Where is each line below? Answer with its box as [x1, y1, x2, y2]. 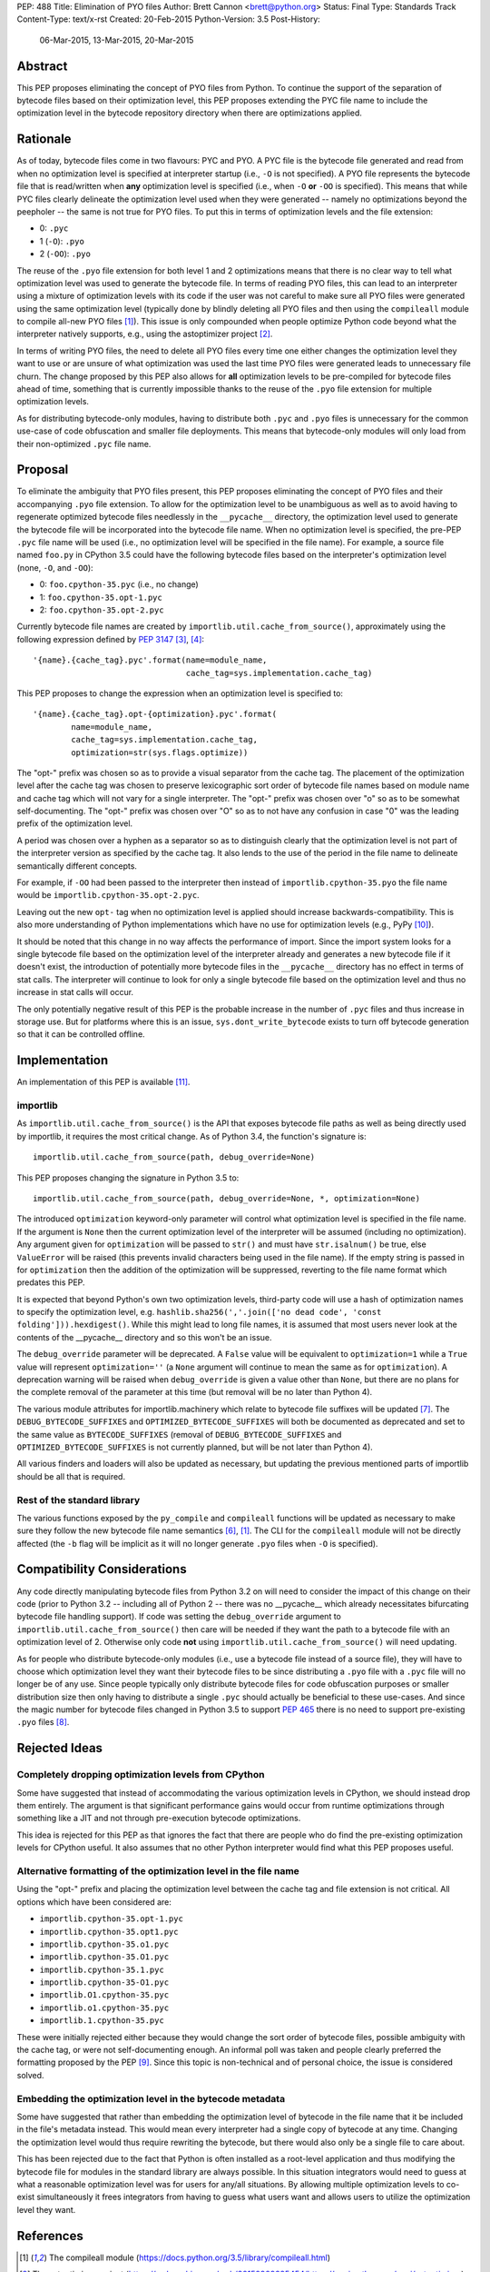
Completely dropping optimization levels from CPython [16, 1769, 265, 1781]
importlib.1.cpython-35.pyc [39, 2016, 165, 2026]
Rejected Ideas [16, 1740, 103, 1756]
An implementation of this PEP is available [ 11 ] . [16, 1077, 191, 1088]
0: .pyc [39, 223, 69, 234]
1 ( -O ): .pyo [39, 235, 85, 246]
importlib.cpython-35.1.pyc [39, 1964, 165, 1975]
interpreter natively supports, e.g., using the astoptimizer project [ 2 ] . [16, 328, 273, 340]
